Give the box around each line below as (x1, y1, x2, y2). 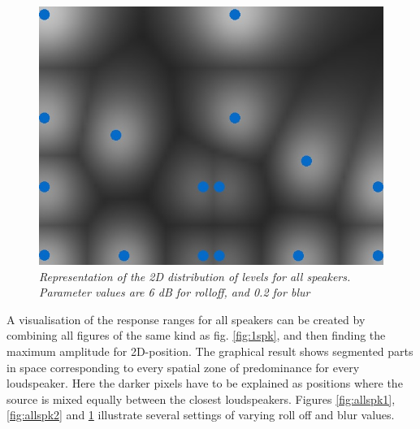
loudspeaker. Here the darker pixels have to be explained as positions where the (6, 375, 403, 392)
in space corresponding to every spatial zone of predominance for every (6, 358, 360, 375)
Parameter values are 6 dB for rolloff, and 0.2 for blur (39, 284, 310, 301)
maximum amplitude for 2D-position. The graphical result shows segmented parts (6, 342, 414, 359)
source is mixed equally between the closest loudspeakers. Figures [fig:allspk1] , (6, 390, 396, 407)
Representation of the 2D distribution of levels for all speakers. (39, 267, 351, 284)
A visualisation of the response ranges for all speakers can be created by (6, 310, 366, 327)
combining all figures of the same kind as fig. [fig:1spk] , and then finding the (6, 327, 386, 344)
